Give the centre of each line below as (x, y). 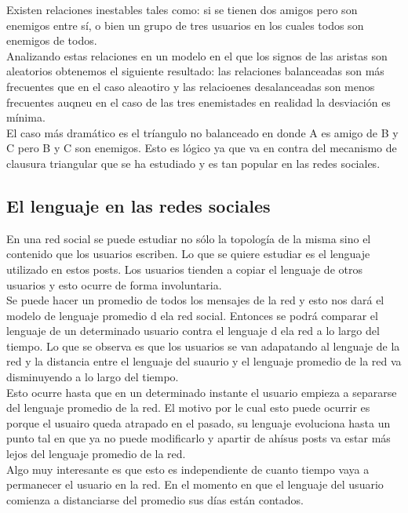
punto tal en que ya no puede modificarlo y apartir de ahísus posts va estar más (199, 438)
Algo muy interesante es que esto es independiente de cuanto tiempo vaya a (188, 469)
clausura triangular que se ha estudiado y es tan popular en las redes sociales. (193, 163)
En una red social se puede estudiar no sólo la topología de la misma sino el (189, 238)
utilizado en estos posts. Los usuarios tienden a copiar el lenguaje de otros (184, 269)
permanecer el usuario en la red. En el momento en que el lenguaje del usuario (195, 484)
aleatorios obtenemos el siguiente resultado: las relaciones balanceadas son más (195, 71)
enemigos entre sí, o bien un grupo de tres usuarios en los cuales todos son (185, 25)
